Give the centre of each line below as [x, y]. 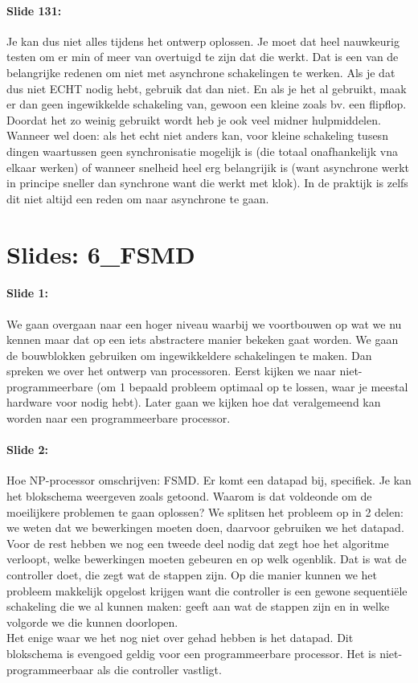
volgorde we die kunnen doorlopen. [92, 622]
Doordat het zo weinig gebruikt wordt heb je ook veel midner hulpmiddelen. [194, 119]
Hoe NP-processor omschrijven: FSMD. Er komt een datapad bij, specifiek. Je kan [209, 480]
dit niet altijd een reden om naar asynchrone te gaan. [138, 198]
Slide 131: [34, 10]
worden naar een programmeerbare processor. [119, 418]
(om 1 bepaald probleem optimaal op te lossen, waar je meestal [252, 386]
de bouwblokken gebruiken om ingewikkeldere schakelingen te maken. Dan [189, 355]
